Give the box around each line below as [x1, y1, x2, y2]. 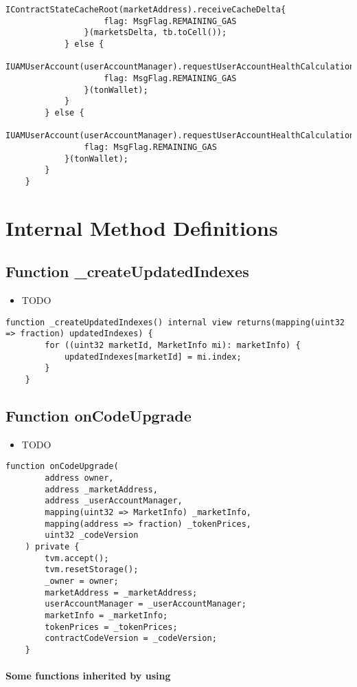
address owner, [45, 473, 114, 483]
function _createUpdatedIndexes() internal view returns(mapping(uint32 [5, 317, 345, 327]
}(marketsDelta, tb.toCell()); [84, 28, 227, 38]
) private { [25, 542, 80, 552]
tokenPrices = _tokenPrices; [45, 622, 178, 632]
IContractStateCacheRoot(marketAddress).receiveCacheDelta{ [5, 5, 286, 14]
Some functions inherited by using [5, 668, 171, 683]
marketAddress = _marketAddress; [45, 587, 198, 598]
